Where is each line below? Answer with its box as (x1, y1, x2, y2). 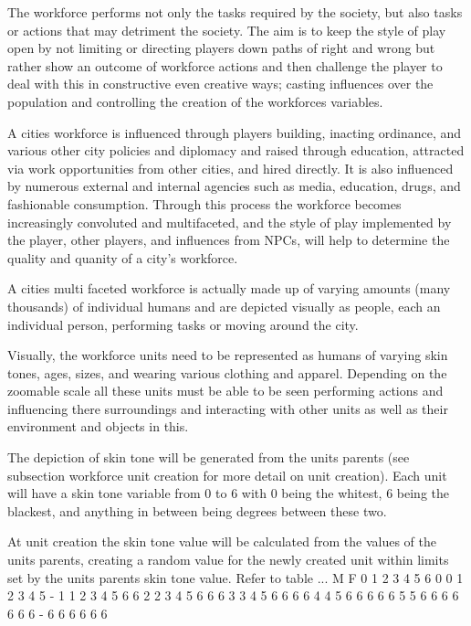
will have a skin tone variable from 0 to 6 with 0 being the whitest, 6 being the (7, 483, 449, 503)
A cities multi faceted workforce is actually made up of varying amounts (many (7, 279, 451, 298)
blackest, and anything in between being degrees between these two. (7, 501, 387, 520)
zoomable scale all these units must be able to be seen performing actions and (7, 381, 444, 400)
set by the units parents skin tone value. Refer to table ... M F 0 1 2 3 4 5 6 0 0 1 (7, 568, 464, 587)
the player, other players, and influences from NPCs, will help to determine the (7, 230, 450, 249)
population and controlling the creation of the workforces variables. (7, 91, 383, 111)
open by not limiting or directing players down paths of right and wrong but (7, 38, 435, 58)
